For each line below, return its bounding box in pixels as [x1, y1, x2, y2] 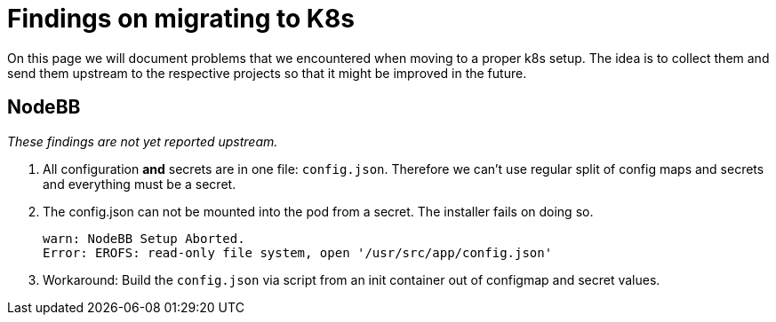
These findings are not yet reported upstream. [7, 133, 278, 149]
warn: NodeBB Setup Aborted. [43, 231, 245, 246]
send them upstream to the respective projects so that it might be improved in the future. [7, 65, 527, 81]
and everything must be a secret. [43, 176, 236, 192]
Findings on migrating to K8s [7, 4, 355, 34]
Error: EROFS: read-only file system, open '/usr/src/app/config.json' [43, 245, 553, 260]
